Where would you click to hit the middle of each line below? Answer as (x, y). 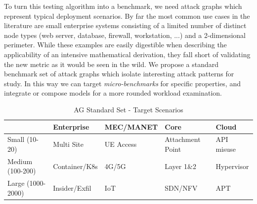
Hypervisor (232, 166)
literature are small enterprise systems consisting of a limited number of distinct (125, 25)
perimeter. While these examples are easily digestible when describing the (115, 45)
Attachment (183, 139)
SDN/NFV (181, 188)
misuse (226, 149)
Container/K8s (75, 166)
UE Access (121, 144)
